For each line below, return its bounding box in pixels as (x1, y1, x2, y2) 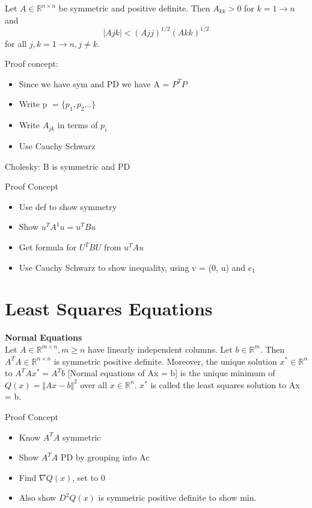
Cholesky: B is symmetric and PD (5, 160, 130, 172)
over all (80, 378, 108, 391)
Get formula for (19, 241, 77, 253)
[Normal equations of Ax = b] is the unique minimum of (67, 367, 275, 379)
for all (5, 37, 27, 49)
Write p (19, 98, 47, 110)
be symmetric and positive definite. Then (58, 2, 210, 14)
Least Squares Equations (5, 296, 213, 321)
